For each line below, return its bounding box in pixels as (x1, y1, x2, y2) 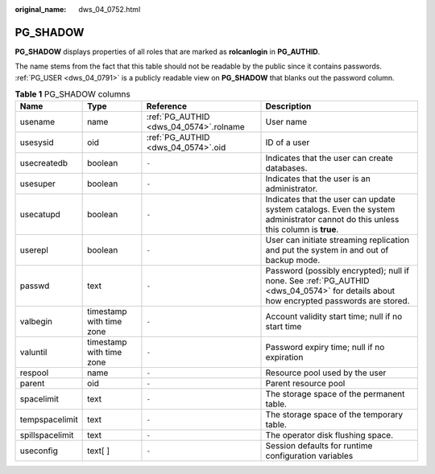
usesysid (19, 137, 54, 148)
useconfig (19, 445, 58, 456)
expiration (265, 352, 304, 363)
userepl (19, 245, 48, 256)
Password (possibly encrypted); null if (265, 266, 410, 277)
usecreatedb (19, 158, 68, 169)
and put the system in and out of (265, 245, 389, 256)
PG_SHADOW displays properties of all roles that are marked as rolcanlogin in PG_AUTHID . (14, 47, 321, 56)
